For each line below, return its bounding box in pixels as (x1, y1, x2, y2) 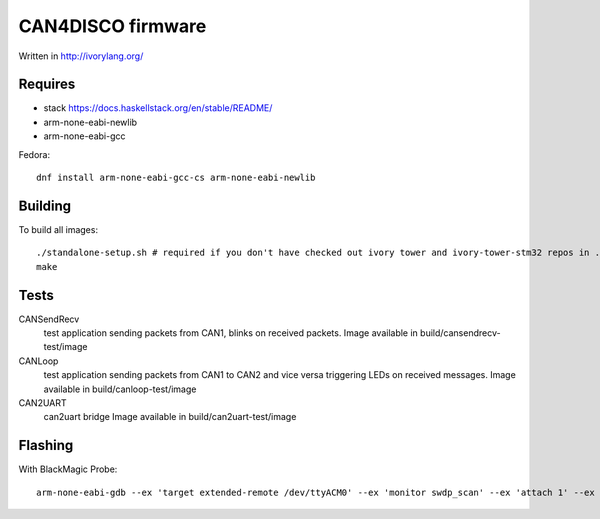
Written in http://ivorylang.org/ (18, 50, 144, 62)
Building (18, 197, 72, 214)
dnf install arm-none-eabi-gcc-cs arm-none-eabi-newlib (36, 172, 316, 184)
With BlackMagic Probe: (18, 463, 118, 475)
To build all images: (18, 223, 99, 235)
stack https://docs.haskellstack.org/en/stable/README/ (43, 102, 273, 114)
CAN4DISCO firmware (18, 15, 207, 37)
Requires (18, 76, 76, 93)
